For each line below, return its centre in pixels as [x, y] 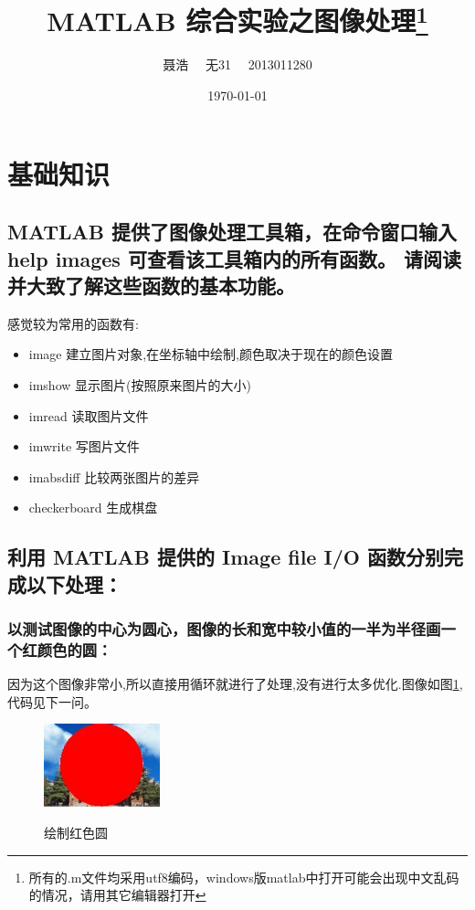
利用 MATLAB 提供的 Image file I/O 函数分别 [226, 557]
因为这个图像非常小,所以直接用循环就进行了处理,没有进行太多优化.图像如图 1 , [235, 684]
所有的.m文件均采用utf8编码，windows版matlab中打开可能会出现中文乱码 [244, 877]
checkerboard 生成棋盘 [93, 508]
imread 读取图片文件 [89, 415]
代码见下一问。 [52, 701]
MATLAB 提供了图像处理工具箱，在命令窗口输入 [232, 232]
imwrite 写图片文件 [84, 446]
